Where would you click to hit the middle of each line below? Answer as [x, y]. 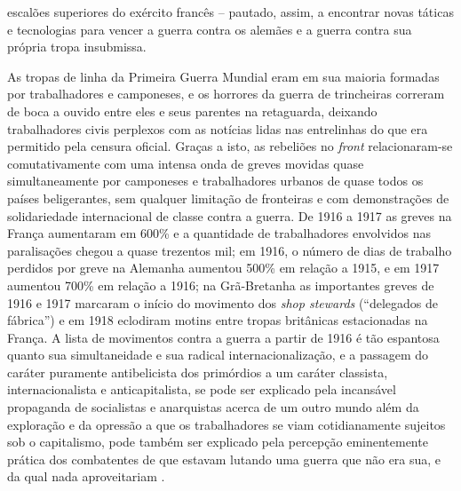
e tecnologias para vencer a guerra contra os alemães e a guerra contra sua [210, 29]
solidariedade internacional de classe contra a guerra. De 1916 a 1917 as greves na [230, 215]
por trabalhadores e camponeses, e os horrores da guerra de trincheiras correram [226, 94]
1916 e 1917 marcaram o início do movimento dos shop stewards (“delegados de [223, 302]
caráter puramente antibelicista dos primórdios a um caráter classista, [198, 372]
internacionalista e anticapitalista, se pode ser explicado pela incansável [202, 389]
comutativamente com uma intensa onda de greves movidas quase [186, 163]
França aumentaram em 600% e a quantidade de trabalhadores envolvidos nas [219, 233]
